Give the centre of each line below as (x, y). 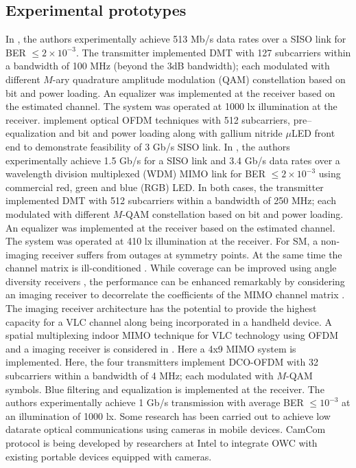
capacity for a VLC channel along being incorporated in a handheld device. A (169, 321)
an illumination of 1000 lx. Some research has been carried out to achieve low (168, 415)
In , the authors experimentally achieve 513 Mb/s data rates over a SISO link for (176, 39)
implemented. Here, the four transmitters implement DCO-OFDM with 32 (162, 362)
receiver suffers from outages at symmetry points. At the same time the (192, 254)
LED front (313, 133)
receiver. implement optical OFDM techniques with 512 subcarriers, (148, 119)
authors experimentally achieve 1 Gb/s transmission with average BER (155, 402)
